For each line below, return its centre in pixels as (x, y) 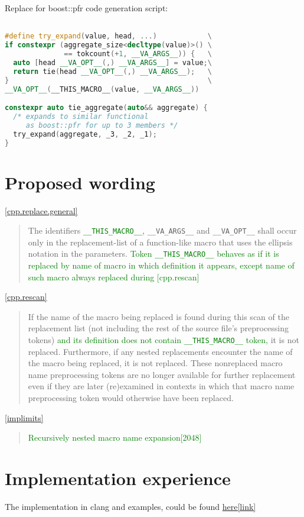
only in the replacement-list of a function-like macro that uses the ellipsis (160, 242)
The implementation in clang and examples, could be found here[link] (130, 506)
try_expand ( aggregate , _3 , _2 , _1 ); (85, 134)
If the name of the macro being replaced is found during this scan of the (158, 316)
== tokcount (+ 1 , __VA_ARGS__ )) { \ (138, 54)
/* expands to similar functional (81, 116)
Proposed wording (80, 182)
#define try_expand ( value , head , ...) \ (108, 36)
